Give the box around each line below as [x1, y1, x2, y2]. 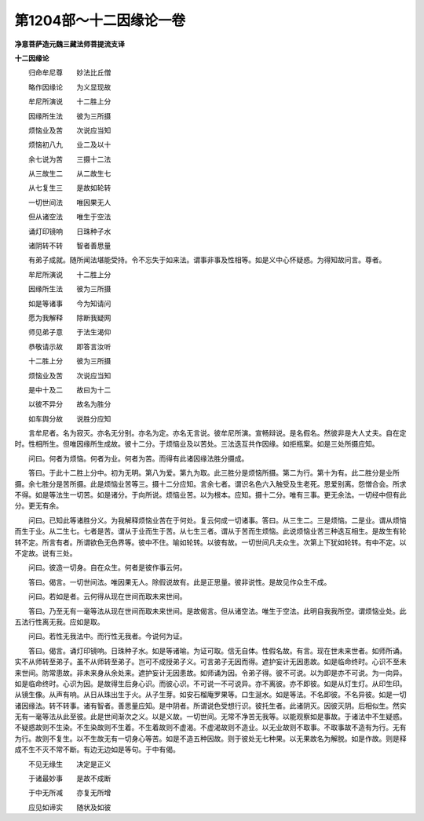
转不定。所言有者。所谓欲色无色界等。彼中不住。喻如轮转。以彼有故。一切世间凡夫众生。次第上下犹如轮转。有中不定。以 [14, 538, 407, 547]
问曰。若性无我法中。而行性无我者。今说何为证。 [27, 632, 187, 641]
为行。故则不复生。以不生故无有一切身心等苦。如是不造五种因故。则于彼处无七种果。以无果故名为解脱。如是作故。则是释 [14, 734, 407, 743]
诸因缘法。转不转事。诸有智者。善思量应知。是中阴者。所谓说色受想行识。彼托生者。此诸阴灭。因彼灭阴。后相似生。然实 [14, 701, 407, 710]
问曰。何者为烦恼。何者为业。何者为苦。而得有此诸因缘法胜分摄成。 [27, 454, 249, 463]
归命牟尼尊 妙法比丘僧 [27, 68, 111, 78]
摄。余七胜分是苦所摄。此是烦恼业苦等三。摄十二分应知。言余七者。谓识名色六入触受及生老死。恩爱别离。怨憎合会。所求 [14, 479, 407, 488]
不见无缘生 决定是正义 [27, 759, 111, 768]
